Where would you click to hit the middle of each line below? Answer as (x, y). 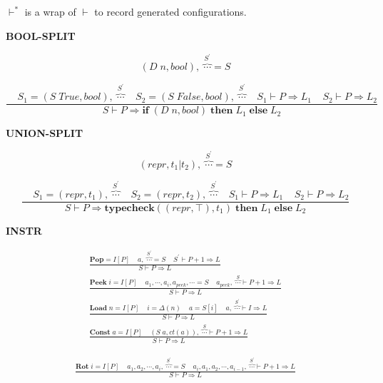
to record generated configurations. (170, 11)
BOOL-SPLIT (41, 35)
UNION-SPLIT (45, 133)
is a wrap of (50, 11)
